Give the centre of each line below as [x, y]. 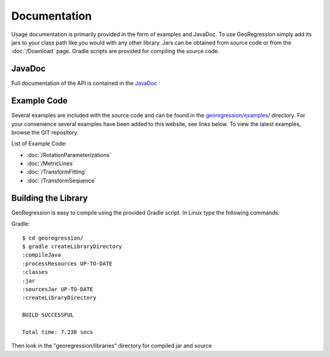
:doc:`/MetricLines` [50, 164]
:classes [35, 272]
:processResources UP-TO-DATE [68, 263]
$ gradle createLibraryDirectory [72, 246]
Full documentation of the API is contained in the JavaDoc [84, 83]
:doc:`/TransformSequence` [61, 180]
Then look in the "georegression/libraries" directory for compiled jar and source [112, 346]
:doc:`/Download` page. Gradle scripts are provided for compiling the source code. [115, 51]
